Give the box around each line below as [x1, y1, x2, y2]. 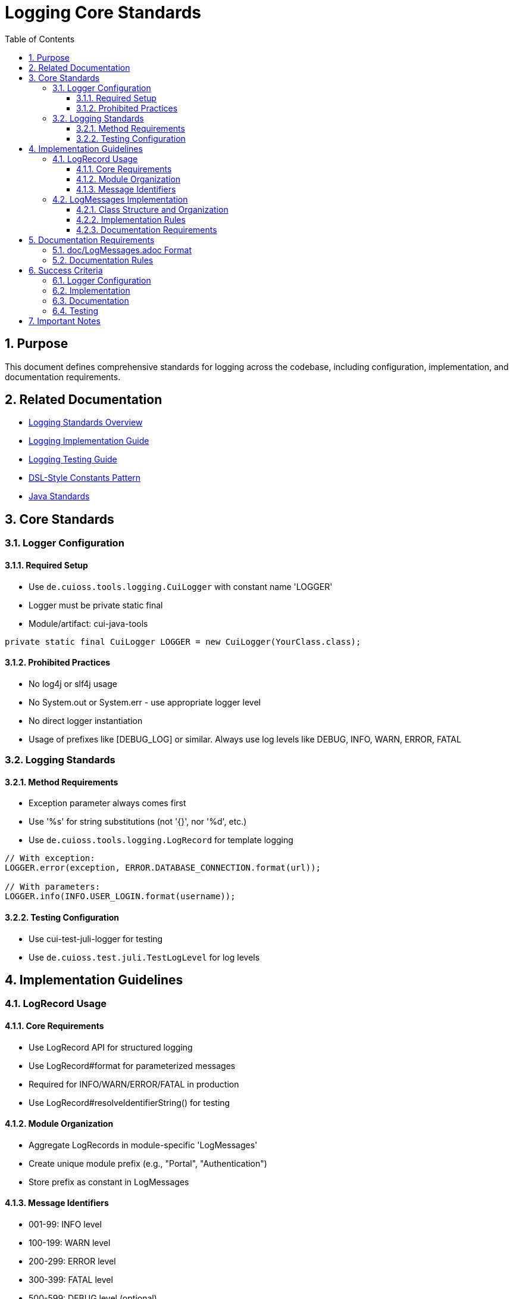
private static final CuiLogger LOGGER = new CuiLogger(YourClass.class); [5, 636, 361, 647]
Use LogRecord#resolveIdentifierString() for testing [29, 1097, 230, 1108]
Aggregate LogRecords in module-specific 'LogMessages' [29, 1139, 258, 1150]
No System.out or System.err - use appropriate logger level [29, 697, 261, 707]
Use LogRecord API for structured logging [29, 1042, 193, 1052]
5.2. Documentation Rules [52, 254, 154, 265]
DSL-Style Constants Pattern [29, 473, 141, 483]
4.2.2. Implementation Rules [76, 214, 186, 225]
